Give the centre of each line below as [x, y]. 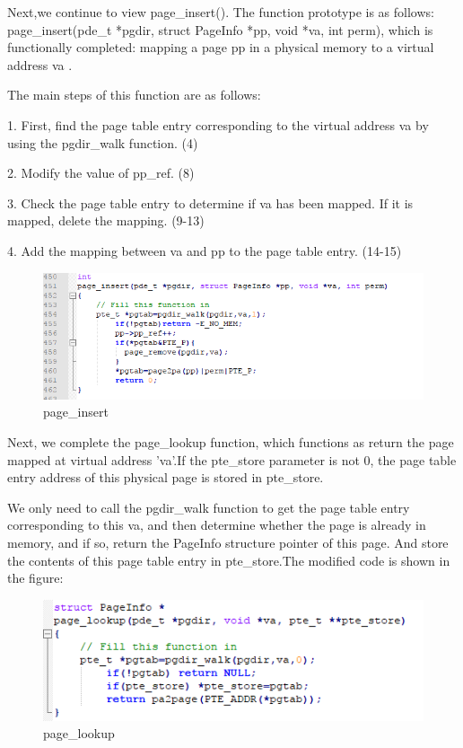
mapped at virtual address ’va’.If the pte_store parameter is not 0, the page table [232, 459]
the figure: [35, 578]
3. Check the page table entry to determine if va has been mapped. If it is [210, 202]
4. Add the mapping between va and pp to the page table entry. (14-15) [205, 250]
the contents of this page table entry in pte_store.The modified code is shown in [229, 560]
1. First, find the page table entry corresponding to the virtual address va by [218, 124]
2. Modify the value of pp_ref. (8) [101, 173]
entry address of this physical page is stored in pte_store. [166, 477]
